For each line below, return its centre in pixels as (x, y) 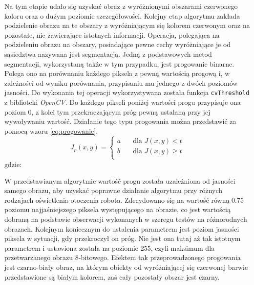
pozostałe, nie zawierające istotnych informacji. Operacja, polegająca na (112, 35)
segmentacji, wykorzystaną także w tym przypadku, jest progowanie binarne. (119, 63)
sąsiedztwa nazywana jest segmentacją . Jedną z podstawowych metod (108, 54)
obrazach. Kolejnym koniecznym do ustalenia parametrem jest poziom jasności (122, 228)
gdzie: (13, 164)
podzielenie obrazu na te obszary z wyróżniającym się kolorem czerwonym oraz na (127, 25)
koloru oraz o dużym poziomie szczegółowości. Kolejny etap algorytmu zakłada (122, 15)
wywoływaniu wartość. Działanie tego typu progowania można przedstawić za (120, 121)
